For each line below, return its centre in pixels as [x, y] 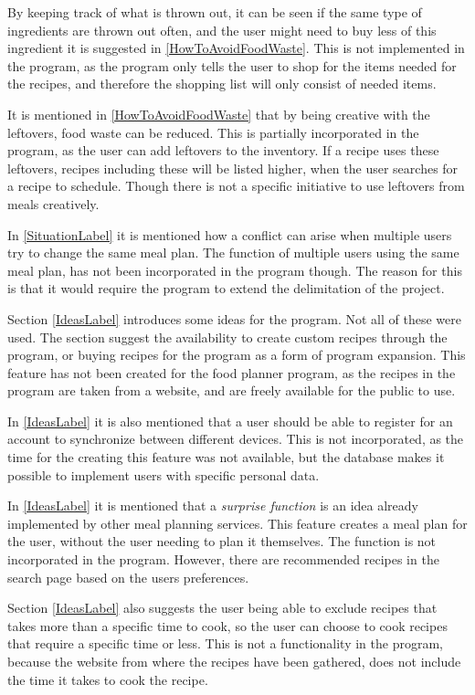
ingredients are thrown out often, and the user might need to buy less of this [222, 30]
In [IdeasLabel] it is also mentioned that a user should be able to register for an [230, 421]
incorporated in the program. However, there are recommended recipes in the [223, 559]
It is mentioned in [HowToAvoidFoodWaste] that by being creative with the [219, 114]
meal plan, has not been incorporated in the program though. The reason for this [235, 270]
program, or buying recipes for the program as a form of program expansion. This [237, 355]
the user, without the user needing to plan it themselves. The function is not [222, 541]
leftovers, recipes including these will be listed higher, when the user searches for [233, 168]
